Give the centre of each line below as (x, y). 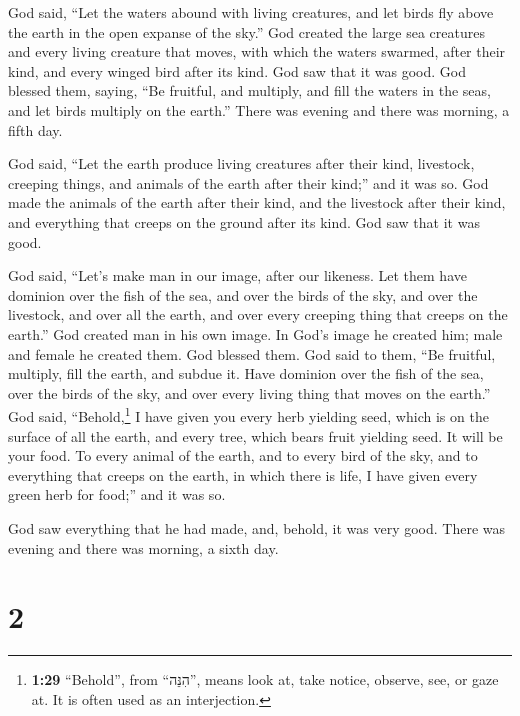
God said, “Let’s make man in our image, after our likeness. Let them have (237, 275)
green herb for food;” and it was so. (117, 494)
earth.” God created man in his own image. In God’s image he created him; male (255, 333)
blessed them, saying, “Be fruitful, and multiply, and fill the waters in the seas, (249, 90)
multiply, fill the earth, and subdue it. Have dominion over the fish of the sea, (246, 373)
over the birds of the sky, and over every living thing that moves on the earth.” (249, 392)
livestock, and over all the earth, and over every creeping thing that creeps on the (258, 314)
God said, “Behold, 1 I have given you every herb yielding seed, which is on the (248, 414)
